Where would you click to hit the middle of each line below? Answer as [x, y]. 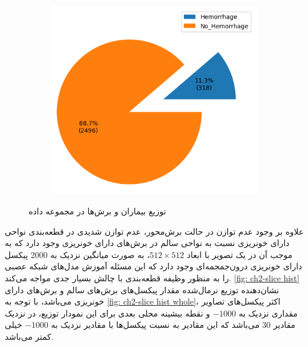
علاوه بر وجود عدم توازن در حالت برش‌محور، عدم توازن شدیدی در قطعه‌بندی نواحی [154, 231]
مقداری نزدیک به [268, 313]
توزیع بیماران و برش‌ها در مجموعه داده [98, 211]
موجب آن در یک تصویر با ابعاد [239, 254]
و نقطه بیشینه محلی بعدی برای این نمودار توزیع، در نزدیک [107, 313]
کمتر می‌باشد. [29, 336]
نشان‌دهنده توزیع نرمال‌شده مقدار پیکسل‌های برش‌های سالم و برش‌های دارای [142, 289]
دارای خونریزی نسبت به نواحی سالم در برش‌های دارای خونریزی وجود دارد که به [147, 243]
